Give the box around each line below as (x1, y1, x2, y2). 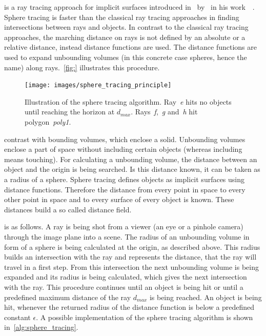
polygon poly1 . (25, 116, 71, 127)
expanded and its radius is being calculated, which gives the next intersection (4, 271, 247, 282)
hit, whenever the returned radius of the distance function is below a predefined (4, 302, 255, 312)
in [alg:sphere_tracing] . (4, 322, 78, 332)
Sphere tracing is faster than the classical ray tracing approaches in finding (4, 11, 239, 22)
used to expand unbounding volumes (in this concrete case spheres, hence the (4, 51, 247, 62)
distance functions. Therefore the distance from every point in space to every (4, 184, 245, 194)
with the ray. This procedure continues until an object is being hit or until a (4, 281, 243, 292)
